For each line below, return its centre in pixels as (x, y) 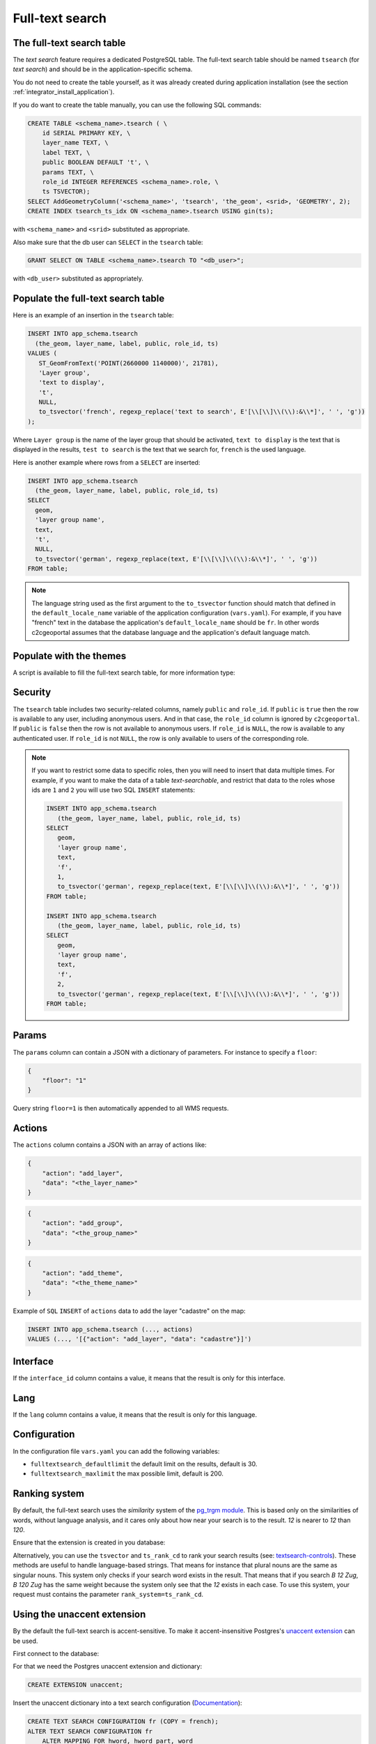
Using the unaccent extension (79, 1615)
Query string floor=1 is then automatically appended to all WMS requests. (121, 1108)
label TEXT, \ (66, 152)
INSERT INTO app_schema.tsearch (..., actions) (110, 1329)
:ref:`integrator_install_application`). (64, 92)
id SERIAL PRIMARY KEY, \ (86, 133)
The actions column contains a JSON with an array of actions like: (110, 1145)
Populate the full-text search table (89, 299)
